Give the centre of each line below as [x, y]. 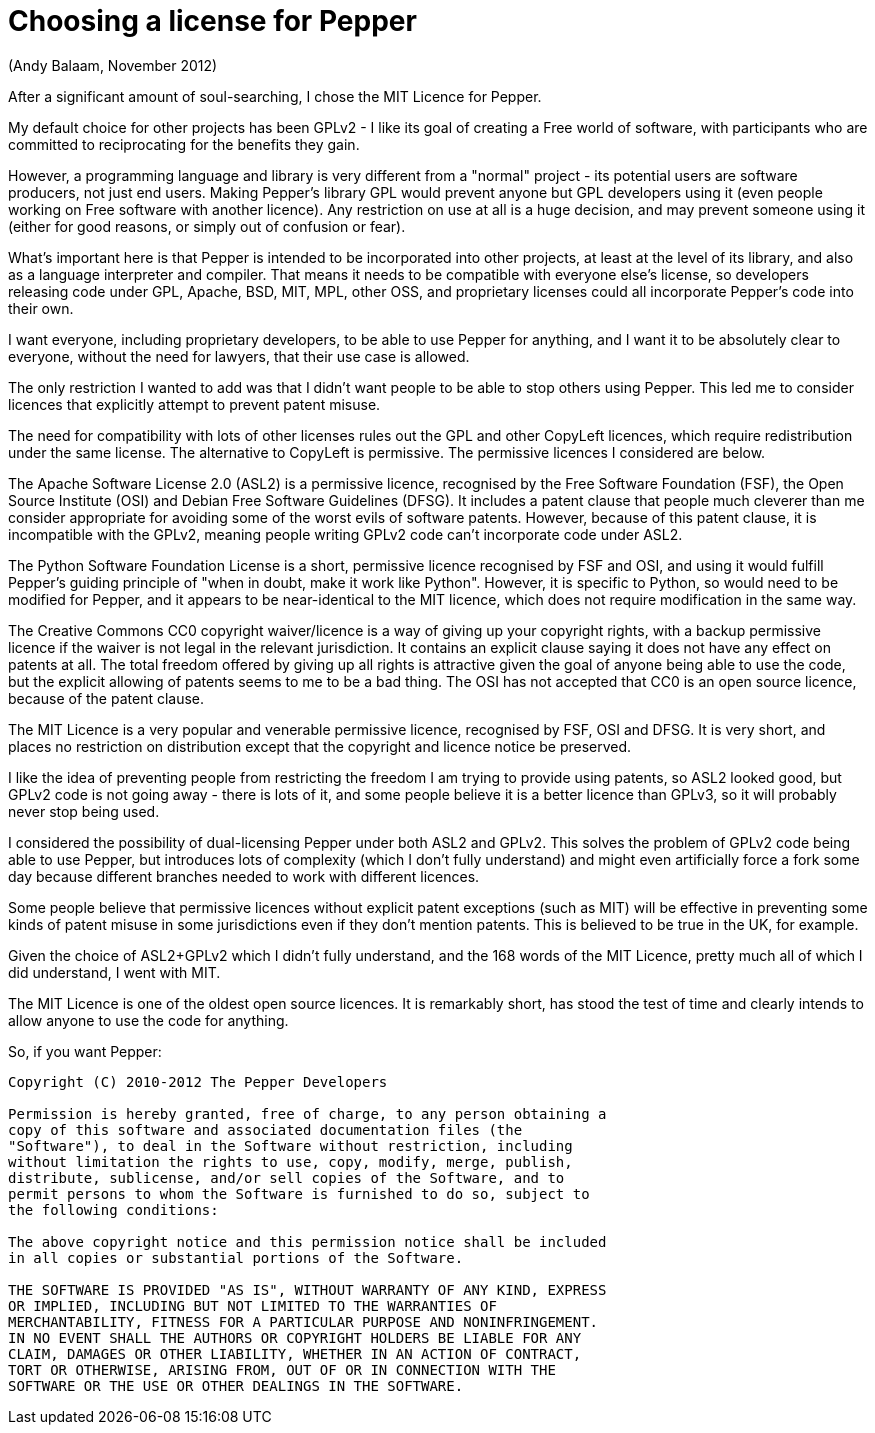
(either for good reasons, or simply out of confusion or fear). [207, 226]
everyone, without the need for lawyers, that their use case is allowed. [239, 356]
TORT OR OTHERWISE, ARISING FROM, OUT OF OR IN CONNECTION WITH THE [282, 1369]
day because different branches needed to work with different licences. [244, 876]
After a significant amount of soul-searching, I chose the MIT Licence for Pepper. [275, 96]
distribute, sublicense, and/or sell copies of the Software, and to [286, 1177]
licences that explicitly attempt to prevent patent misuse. [194, 404]
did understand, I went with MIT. [114, 972]
